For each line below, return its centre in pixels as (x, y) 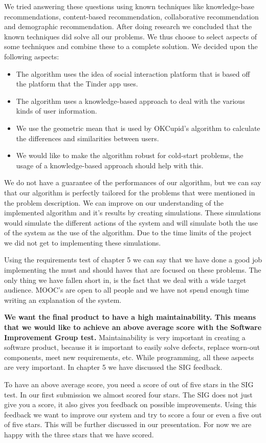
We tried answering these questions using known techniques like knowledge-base (129, 6)
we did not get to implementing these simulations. (83, 242)
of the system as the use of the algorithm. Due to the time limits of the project (128, 232)
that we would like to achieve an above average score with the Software (133, 327)
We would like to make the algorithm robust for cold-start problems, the (130, 155)
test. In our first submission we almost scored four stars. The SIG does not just (128, 394)
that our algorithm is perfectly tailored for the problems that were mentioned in (130, 192)
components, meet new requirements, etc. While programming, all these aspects (129, 357)
